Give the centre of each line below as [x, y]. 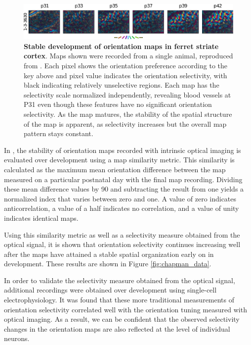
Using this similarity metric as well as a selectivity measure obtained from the [122, 234]
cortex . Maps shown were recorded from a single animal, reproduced [128, 56]
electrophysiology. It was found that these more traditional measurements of [119, 300]
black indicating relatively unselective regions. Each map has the [122, 85]
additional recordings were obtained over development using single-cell [110, 290]
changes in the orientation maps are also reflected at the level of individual [117, 328]
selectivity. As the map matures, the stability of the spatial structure [128, 114]
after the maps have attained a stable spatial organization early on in [109, 254]
